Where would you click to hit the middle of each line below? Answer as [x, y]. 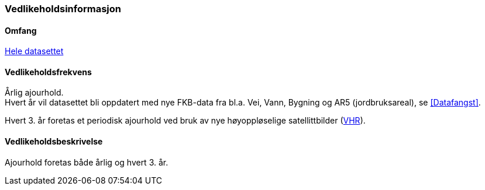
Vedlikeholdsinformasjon [63, 9]
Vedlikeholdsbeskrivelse [54, 142]
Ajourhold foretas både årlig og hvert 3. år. [87, 162]
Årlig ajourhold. [34, 93]
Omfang [21, 30]
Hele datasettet [34, 51]
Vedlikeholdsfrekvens [48, 72]
